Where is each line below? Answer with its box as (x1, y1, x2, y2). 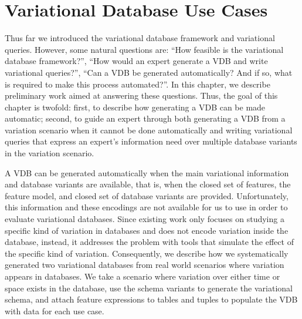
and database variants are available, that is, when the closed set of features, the (5, 178, 291, 190)
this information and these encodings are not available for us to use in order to (5, 201, 288, 213)
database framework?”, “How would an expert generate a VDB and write (5, 55, 268, 67)
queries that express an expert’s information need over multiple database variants (5, 135, 297, 147)
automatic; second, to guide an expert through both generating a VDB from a (5, 112, 286, 125)
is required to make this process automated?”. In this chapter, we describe (5, 78, 270, 90)
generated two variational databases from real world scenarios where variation (5, 258, 284, 271)
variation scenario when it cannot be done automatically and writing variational (5, 123, 293, 136)
